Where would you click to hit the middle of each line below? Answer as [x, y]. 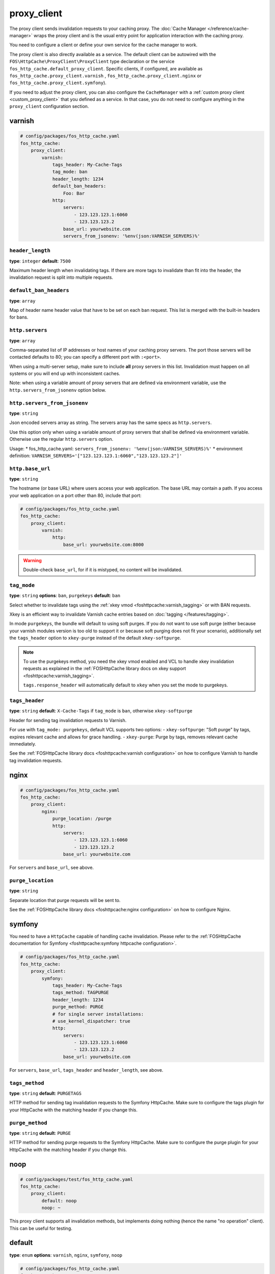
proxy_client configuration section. [49, 107]
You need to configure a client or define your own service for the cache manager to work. [104, 45]
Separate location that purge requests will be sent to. [65, 900]
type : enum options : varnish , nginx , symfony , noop [66, 1255]
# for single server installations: [98, 1014]
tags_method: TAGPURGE [80, 993]
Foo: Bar [74, 193]
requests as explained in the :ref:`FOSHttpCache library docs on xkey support [105, 669]
